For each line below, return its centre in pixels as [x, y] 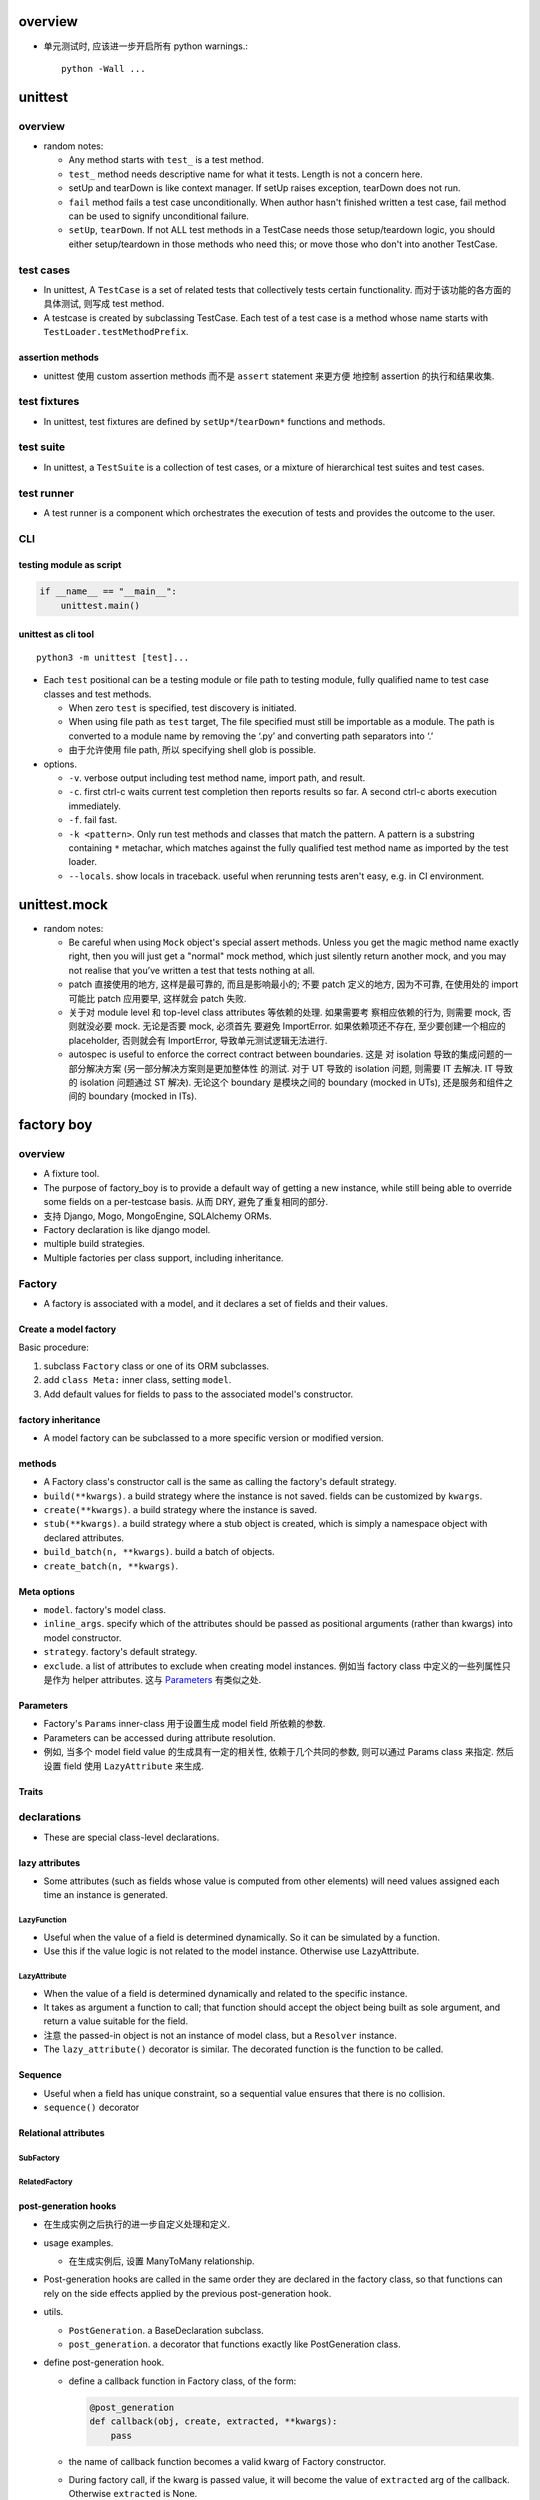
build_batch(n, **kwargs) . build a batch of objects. [159, 1552]
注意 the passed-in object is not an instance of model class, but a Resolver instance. [220, 2035]
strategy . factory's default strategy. [120, 1652]
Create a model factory [67, 1329]
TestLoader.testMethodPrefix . [116, 332]
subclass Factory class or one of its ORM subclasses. [156, 1366]
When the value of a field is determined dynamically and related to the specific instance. [225, 1993]
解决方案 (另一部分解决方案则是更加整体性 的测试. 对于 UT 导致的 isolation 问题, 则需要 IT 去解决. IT [289, 1068]
